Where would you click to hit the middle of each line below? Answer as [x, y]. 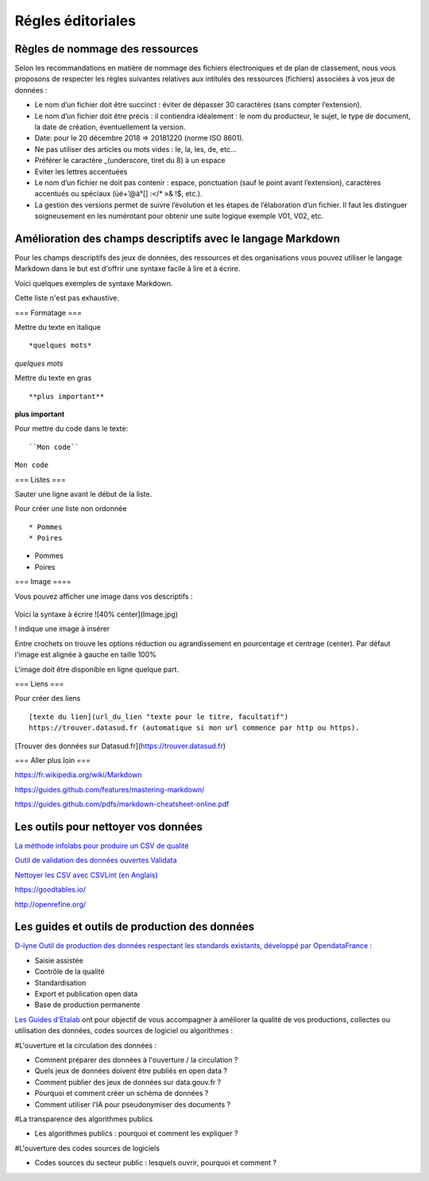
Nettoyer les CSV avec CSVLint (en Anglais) [86, 875]
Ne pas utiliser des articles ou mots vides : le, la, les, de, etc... [135, 149]
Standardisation [60, 982]
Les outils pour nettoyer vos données [108, 827]
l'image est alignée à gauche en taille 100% [85, 655]
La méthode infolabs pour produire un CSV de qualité [102, 846]
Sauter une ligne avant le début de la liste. [83, 494]
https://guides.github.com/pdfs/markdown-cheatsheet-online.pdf [122, 804]
